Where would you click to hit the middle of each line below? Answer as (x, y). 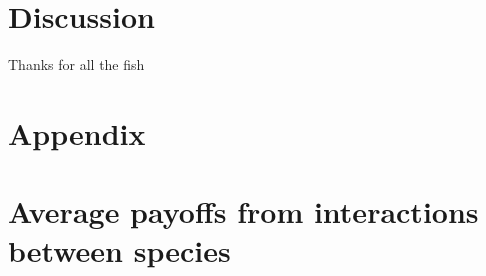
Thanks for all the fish (76, 64)
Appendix (77, 132)
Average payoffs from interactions (243, 211)
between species (119, 250)
